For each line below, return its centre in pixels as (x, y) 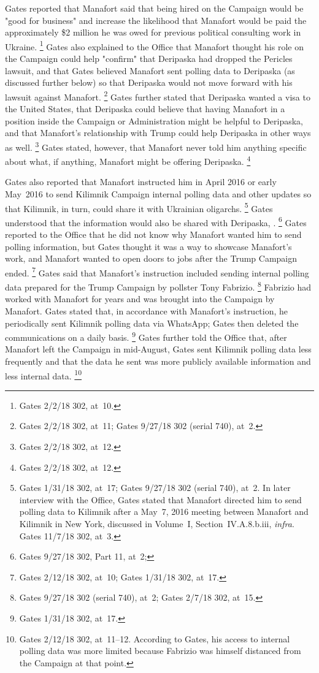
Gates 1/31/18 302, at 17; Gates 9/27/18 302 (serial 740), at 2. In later (155, 488)
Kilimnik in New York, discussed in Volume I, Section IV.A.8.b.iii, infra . (157, 523)
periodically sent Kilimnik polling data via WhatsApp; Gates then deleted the (152, 323)
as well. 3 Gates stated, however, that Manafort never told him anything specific (156, 146)
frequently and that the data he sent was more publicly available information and (158, 361)
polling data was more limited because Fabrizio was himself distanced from (160, 651)
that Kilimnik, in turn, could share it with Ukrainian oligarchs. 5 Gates (139, 207)
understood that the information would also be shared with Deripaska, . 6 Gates (156, 221)
